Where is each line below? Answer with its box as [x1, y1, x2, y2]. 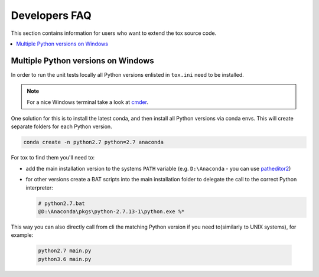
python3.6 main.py [38, 256, 92, 262]
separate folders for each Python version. [11, 123, 112, 130]
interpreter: [25, 184, 53, 191]
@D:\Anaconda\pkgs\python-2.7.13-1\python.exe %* [38, 208, 185, 215]
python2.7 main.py [38, 247, 92, 254]
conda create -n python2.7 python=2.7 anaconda [23, 139, 164, 146]
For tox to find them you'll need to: [11, 154, 95, 161]
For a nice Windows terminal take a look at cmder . [27, 98, 149, 106]
